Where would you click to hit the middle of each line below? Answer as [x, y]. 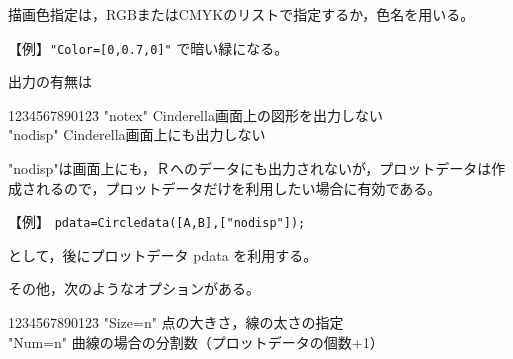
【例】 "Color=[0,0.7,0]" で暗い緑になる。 [148, 47]
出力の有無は [50, 81]
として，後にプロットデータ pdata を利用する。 [163, 254]
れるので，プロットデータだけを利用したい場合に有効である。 [238, 187]
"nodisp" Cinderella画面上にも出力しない [137, 134]
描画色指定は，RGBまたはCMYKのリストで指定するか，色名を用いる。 [241, 14]
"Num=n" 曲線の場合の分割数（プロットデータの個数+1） [196, 341]
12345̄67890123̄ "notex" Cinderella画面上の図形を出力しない [195, 114]
